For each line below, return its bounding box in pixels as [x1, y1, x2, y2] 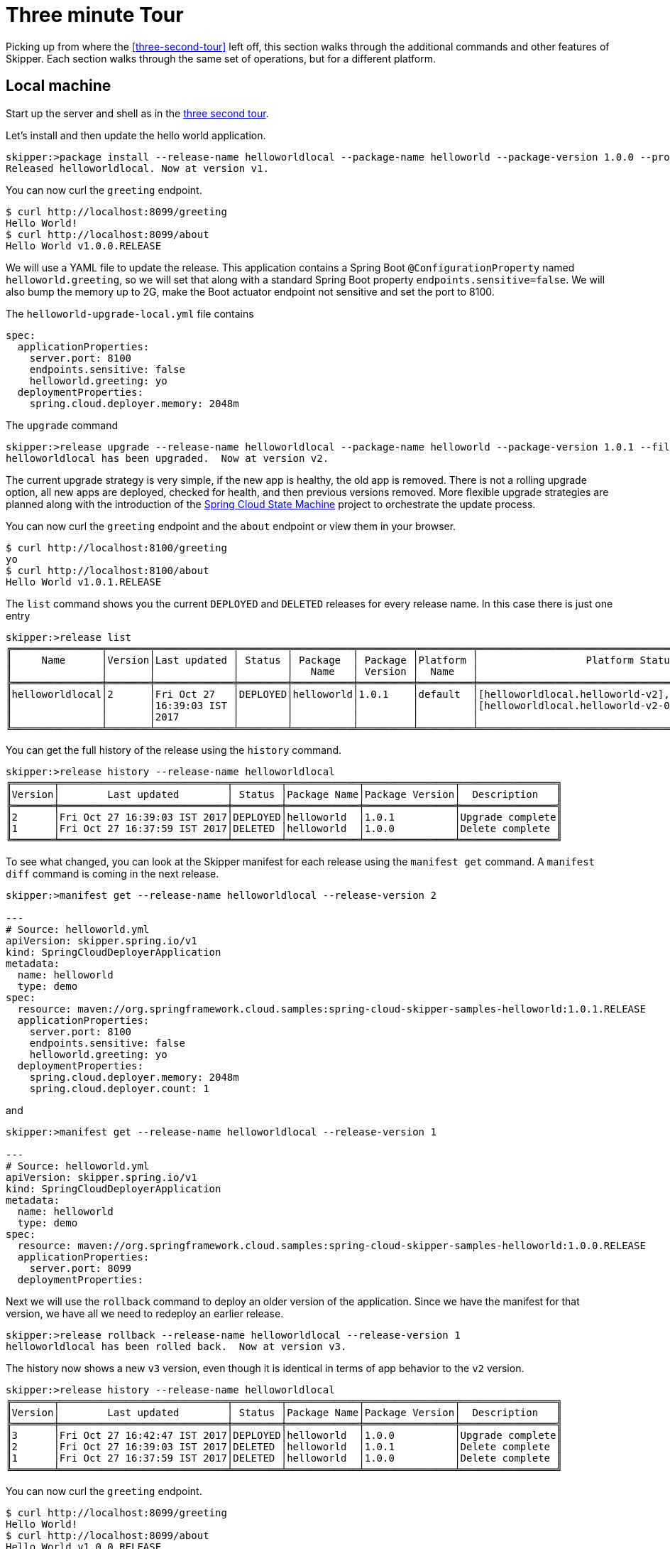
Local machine [6, 77, 111, 95]
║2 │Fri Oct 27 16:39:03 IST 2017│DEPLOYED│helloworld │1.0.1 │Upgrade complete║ [6, 811, 562, 823]
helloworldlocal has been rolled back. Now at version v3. [6, 1340, 347, 1352]
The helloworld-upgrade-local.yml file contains [6, 307, 254, 320]
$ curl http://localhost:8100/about [6, 564, 209, 576]
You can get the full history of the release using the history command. [6, 743, 341, 756]
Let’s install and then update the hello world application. [6, 129, 266, 141]
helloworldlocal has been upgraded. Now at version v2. [6, 452, 329, 464]
